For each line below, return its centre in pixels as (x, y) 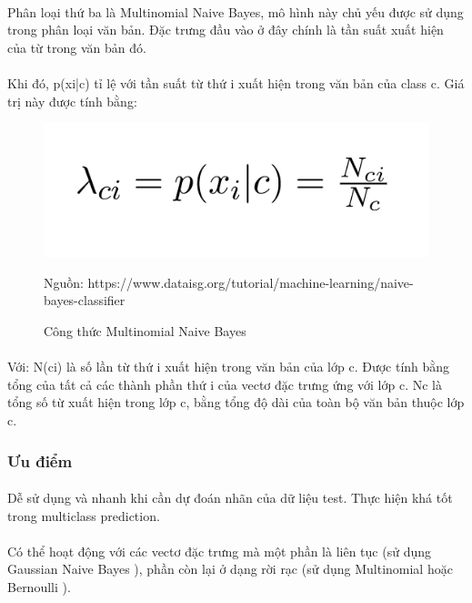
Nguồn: (64, 282)
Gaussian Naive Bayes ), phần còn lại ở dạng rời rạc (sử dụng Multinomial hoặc (230, 569)
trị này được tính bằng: (72, 101)
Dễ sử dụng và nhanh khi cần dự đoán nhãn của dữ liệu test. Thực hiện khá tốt (230, 498)
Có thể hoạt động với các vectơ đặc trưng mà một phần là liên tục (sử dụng (219, 551)
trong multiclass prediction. (84, 515)
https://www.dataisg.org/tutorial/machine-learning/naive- (251, 282)
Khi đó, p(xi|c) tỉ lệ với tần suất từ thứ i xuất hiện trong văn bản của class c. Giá (236, 82)
